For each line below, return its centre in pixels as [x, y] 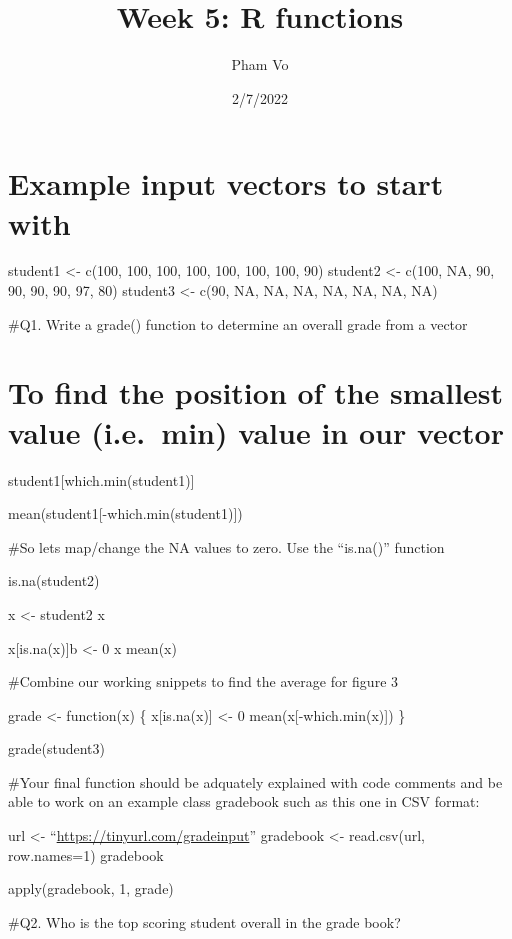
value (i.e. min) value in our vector [256, 431]
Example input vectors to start [226, 183]
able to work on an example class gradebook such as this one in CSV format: [244, 801]
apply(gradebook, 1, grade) [91, 888]
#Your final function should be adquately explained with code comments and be [255, 781]
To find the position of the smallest [256, 392]
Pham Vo [260, 64]
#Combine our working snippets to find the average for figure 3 [203, 681]
